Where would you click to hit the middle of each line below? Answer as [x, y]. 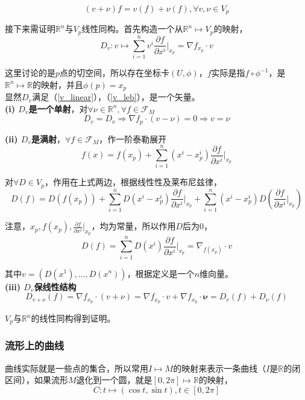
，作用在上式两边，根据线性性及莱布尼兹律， [133, 182]
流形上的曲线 [35, 345]
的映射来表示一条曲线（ [220, 368]
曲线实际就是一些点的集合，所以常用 [77, 368]
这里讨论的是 [30, 73]
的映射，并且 [58, 84]
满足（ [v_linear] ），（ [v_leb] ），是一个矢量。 [116, 97]
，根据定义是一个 [161, 273]
